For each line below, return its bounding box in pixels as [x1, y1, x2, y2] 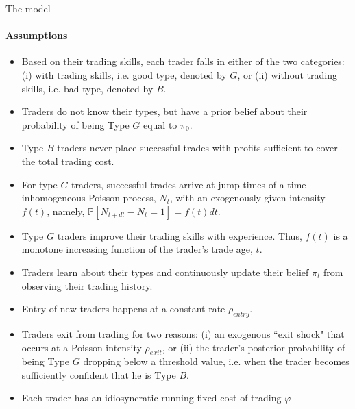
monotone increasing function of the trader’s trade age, [21, 242, 253, 256]
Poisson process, [88, 190, 156, 205]
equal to [143, 117, 177, 132]
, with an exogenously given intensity [169, 190, 326, 205]
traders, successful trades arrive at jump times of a [71, 177, 284, 191]
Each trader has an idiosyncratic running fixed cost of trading [21, 391, 282, 405]
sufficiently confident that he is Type [21, 367, 176, 382]
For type [21, 177, 58, 191]
